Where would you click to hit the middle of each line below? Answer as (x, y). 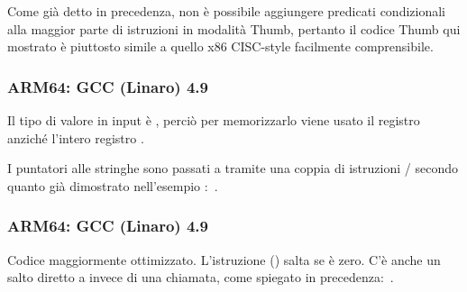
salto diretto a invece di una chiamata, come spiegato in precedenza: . (201, 277)
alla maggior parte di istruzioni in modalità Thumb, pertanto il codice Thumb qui (234, 28)
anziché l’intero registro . (76, 137)
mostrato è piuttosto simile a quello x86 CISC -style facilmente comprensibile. (220, 46)
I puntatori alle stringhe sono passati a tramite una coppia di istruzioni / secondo (233, 168)
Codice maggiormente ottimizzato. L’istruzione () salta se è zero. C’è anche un (224, 259)
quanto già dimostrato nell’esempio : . (113, 185)
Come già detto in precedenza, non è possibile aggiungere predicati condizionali (226, 11)
